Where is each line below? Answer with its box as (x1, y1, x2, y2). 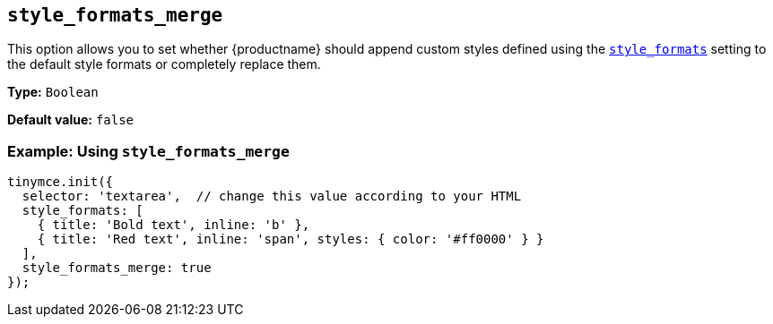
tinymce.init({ (7, 175, 114, 190)
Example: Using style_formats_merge (7, 141, 290, 160)
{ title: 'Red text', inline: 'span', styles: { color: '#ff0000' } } (37, 232, 544, 247)
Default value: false (7, 112, 135, 128)
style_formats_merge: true (22, 260, 212, 276)
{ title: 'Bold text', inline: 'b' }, (37, 217, 310, 233)
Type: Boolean (7, 84, 99, 100)
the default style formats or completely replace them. (7, 56, 321, 72)
